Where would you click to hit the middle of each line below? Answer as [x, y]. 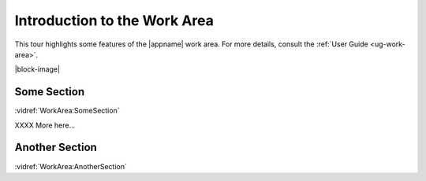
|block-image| [37, 69]
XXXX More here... [45, 125]
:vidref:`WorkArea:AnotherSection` [71, 166]
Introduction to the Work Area [114, 20]
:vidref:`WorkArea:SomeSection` [67, 111]
